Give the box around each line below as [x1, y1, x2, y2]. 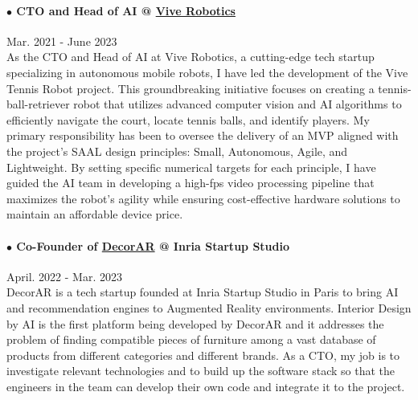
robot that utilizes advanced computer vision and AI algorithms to [73, 96, 402, 112]
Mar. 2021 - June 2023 [6, 32, 117, 49]
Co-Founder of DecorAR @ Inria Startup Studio [16, 237, 289, 254]
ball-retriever [6, 96, 70, 112]
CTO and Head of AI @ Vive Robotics [16, 2, 236, 18]
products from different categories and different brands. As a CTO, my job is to [6, 346, 400, 363]
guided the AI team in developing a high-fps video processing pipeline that [6, 174, 375, 191]
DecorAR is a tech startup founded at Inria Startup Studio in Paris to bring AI [6, 284, 399, 300]
